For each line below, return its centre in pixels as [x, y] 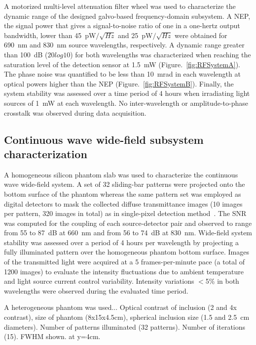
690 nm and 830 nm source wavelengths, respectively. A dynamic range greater [124, 45]
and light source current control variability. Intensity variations [99, 281]
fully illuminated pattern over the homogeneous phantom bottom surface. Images [127, 252]
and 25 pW [135, 35]
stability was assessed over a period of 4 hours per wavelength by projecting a [121, 242]
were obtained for [201, 35]
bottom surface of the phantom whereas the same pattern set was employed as [123, 194]
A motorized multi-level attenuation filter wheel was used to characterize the [120, 6]
